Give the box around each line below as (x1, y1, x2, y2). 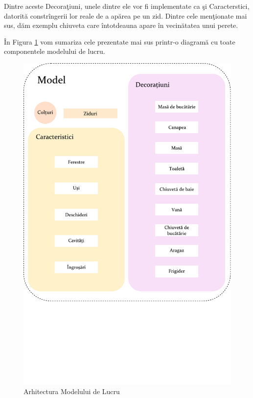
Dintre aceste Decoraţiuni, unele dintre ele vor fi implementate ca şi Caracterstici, (4, 1, 250, 11)
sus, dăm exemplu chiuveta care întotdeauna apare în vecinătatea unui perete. (4, 20, 238, 30)
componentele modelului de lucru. (4, 46, 105, 56)
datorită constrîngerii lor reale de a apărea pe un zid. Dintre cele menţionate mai (4, 10, 247, 21)
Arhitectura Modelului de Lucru (23, 386, 120, 397)
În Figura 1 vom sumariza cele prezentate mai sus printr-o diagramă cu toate (4, 36, 235, 47)
